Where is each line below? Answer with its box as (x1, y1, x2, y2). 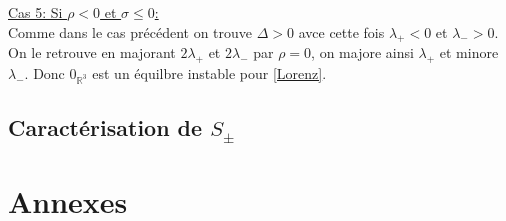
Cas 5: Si (8, 2, 63, 22)
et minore (439, 42, 499, 63)
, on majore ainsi (311, 42, 414, 63)
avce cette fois (298, 21, 385, 42)
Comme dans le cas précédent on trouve (8, 21, 253, 42)
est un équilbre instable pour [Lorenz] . (92, 63, 327, 84)
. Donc (24, 63, 65, 84)
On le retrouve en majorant (8, 42, 176, 63)
